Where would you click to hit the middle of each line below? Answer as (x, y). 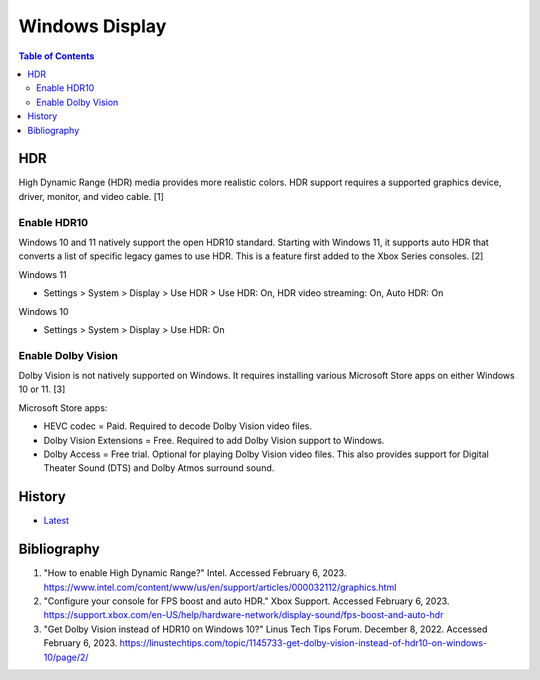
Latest (56, 521)
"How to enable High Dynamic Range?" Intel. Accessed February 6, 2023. (195, 573)
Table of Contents (56, 56)
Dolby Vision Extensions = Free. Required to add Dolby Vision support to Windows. (214, 440)
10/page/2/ (66, 657)
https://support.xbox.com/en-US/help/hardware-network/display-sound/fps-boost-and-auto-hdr (243, 615)
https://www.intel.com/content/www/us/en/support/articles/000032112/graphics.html (220, 587)
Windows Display (92, 26)
